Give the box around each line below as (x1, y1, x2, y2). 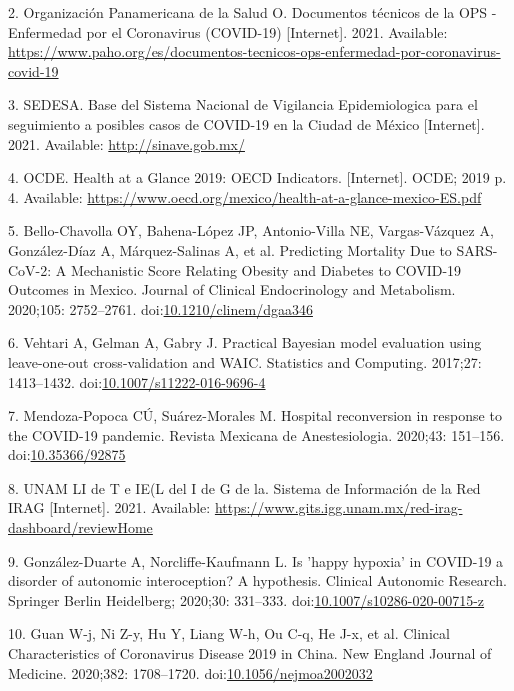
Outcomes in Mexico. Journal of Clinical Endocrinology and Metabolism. (8, 279, 456, 300)
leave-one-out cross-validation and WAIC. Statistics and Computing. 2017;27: (8, 351, 482, 372)
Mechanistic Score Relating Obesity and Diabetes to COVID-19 (70, 259, 462, 280)
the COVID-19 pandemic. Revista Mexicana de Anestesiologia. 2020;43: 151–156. (8, 424, 505, 445)
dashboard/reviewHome (8, 517, 153, 538)
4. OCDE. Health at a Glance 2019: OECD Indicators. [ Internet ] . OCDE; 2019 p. (8, 167, 507, 188)
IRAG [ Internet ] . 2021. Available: (8, 497, 211, 518)
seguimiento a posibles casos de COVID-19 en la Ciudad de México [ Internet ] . (8, 113, 485, 134)
